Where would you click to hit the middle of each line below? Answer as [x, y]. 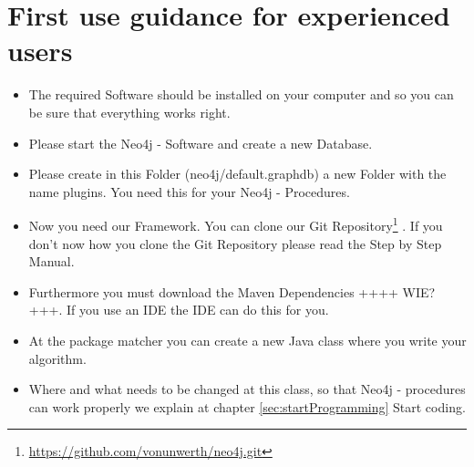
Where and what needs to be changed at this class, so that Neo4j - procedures [247, 389]
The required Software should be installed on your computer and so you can [241, 94]
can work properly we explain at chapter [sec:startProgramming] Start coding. [247, 406]
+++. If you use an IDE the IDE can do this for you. [179, 310]
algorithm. [57, 358]
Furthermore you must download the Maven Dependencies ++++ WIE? [232, 291]
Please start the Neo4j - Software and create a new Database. [201, 143]
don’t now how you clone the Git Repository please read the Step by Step [235, 243]
